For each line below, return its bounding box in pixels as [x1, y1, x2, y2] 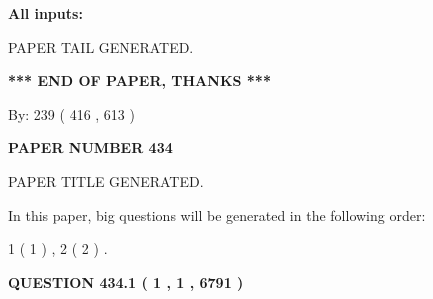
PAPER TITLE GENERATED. [8, 170, 204, 191]
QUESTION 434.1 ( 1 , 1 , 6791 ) [8, 271, 244, 292]
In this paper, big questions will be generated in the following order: [8, 204, 426, 225]
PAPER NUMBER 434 [8, 137, 173, 158]
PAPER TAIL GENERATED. [8, 36, 194, 57]
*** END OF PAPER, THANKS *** [8, 70, 271, 91]
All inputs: [8, 3, 83, 23]
